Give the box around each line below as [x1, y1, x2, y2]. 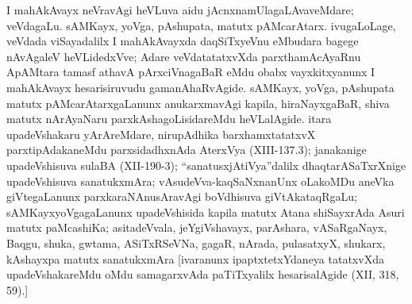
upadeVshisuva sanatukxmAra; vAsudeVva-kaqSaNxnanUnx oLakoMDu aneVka [6, 172, 395, 189]
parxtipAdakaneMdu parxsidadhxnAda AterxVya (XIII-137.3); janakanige [6, 141, 367, 158]
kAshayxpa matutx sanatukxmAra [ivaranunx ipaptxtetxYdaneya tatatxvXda [6, 250, 384, 267]
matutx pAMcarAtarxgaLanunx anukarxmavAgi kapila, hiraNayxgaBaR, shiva [6, 94, 390, 111]
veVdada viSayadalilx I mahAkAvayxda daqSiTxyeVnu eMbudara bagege [6, 33, 359, 49]
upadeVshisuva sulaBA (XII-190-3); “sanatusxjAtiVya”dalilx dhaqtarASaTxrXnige [6, 156, 406, 173]
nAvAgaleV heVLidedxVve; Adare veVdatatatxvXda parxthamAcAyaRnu [6, 48, 361, 64]
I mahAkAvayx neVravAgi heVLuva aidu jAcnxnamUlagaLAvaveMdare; [6, 2, 354, 17]
